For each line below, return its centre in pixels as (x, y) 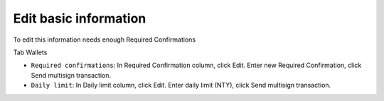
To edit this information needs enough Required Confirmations (104, 40)
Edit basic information (80, 18)
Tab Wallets (30, 52)
